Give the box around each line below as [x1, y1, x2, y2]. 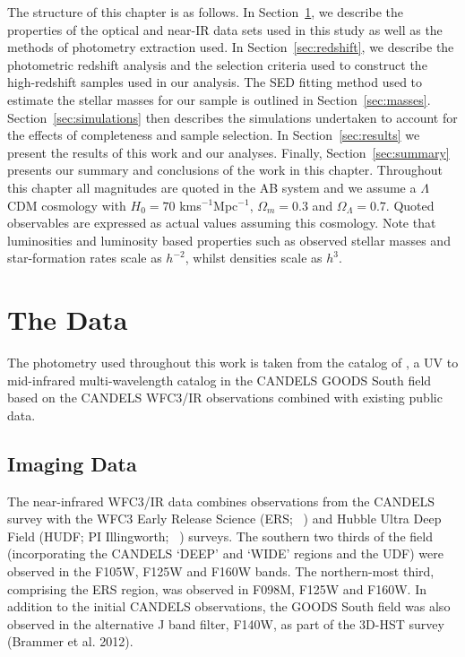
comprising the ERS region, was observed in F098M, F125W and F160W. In [7, 579, 427, 598]
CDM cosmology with [7, 195, 126, 214]
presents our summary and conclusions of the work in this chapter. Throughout [7, 160, 443, 179]
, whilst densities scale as [185, 248, 323, 267]
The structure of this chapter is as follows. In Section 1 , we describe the [7, 3, 403, 21]
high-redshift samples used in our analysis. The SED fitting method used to [7, 73, 423, 91]
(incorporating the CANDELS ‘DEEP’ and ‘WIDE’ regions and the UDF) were [7, 544, 443, 563]
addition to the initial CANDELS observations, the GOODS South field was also [7, 597, 451, 616]
